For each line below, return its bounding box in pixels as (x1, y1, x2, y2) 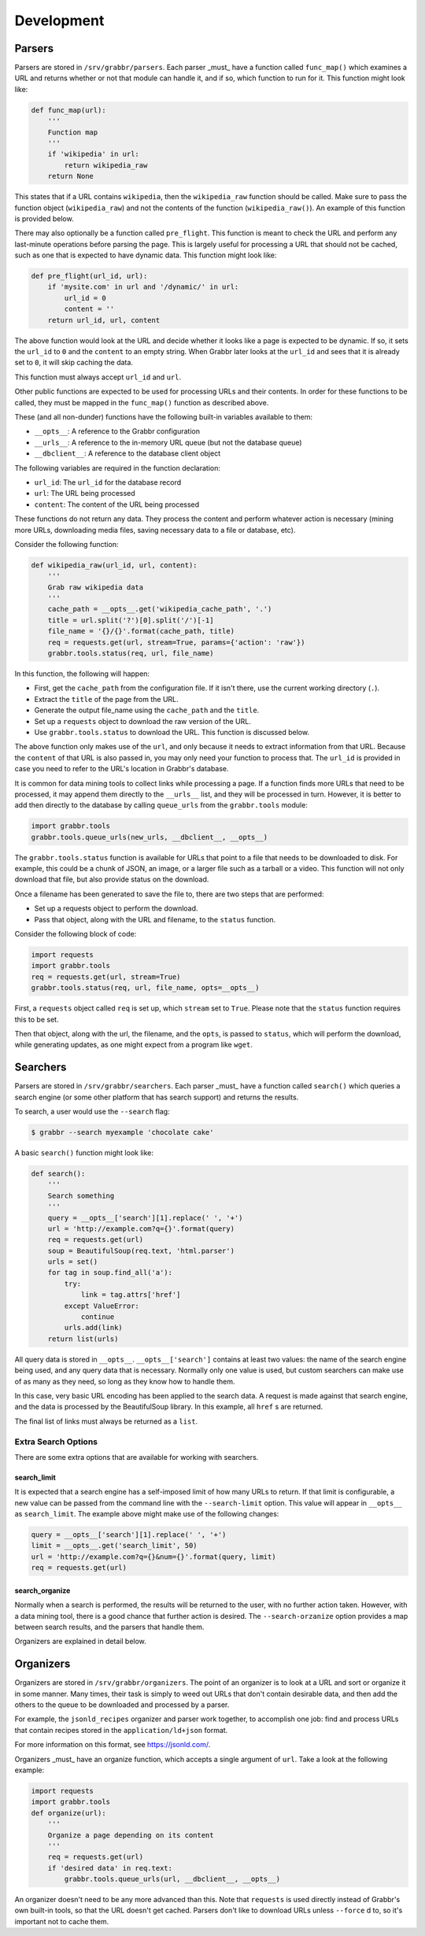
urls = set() (47, 1258, 98, 1266)
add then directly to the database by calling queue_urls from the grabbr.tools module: (14, 800, 309, 810)
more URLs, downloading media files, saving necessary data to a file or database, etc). (14, 525, 296, 534)
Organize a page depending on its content (47, 1831, 214, 1839)
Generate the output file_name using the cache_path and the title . (34, 705, 260, 715)
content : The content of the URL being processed (34, 500, 200, 509)
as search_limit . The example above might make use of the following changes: (14, 1509, 279, 1519)
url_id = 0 (64, 294, 106, 302)
